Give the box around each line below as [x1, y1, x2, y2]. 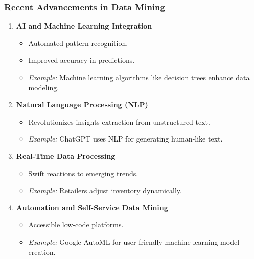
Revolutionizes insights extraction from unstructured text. [28, 116, 210, 127]
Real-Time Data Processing [16, 150, 116, 161]
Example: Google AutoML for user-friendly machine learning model [28, 236, 240, 247]
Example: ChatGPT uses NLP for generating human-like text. [28, 133, 223, 144]
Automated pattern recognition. [28, 37, 128, 48]
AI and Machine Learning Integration [16, 20, 152, 31]
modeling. [28, 82, 59, 92]
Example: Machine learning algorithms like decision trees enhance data [28, 72, 250, 82]
